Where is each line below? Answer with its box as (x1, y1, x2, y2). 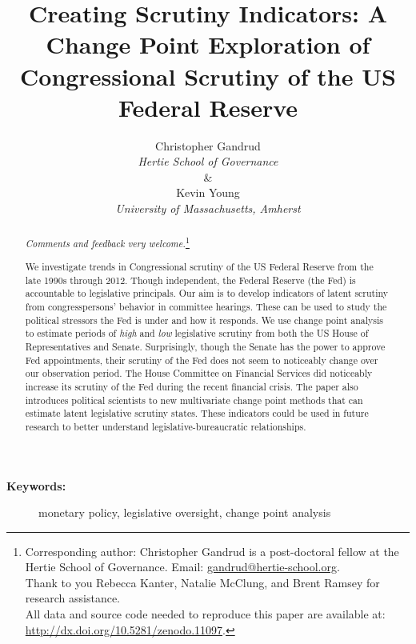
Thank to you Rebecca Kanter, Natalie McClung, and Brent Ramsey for (25, 574, 380, 590)
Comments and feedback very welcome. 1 (25, 234, 190, 250)
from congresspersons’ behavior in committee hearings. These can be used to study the (25, 299, 387, 313)
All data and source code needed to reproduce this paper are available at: (25, 606, 386, 622)
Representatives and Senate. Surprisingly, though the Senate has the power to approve (25, 339, 386, 353)
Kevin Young (176, 184, 240, 201)
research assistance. (25, 590, 120, 606)
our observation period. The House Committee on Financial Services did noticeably (25, 366, 373, 380)
